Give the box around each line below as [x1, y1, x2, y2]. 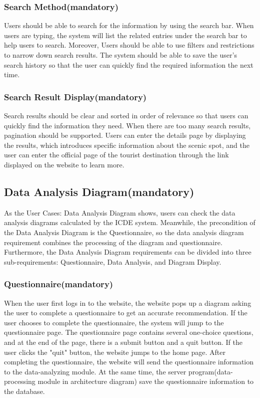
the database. [4, 385, 45, 396]
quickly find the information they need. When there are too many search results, [4, 120, 251, 130]
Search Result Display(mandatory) [4, 90, 147, 103]
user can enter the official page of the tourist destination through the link [4, 149, 229, 160]
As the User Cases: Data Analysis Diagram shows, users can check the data [4, 207, 235, 218]
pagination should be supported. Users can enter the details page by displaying [4, 130, 246, 140]
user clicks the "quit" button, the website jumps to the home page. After [4, 346, 225, 357]
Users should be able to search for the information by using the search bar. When [4, 20, 254, 31]
